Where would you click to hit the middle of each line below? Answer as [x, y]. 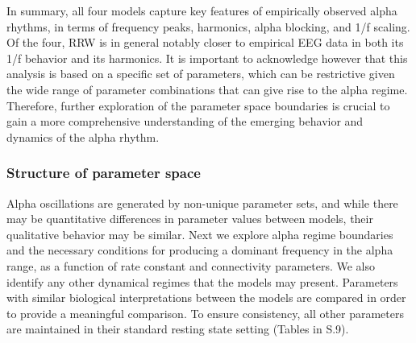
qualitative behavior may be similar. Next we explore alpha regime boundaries [200, 234]
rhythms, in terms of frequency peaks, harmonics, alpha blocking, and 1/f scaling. [208, 26]
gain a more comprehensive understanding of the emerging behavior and [185, 121]
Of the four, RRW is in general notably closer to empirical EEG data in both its [205, 42]
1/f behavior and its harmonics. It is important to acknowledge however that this [207, 58]
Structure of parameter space [104, 173]
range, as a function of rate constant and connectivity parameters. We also [191, 265]
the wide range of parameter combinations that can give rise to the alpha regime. [207, 89]
